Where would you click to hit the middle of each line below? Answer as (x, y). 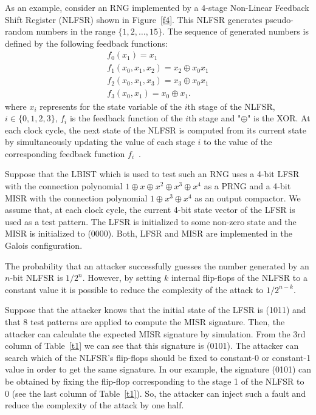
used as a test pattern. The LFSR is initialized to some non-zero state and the (151, 221)
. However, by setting (122, 278)
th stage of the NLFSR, (231, 106)
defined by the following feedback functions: (86, 43)
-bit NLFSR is (36, 278)
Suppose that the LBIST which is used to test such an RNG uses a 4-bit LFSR (152, 174)
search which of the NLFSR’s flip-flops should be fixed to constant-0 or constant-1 (158, 357)
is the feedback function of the (126, 118)
